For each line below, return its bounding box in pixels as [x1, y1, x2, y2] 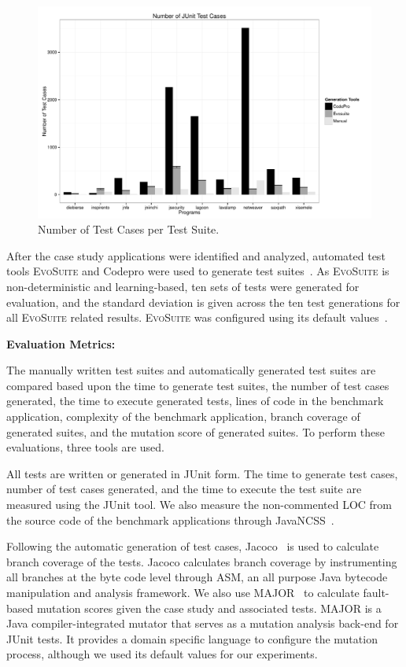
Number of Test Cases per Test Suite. [38, 221, 220, 238]
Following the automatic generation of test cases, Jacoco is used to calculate [6, 538, 379, 555]
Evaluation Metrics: [6, 335, 116, 352]
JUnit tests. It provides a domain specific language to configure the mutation [6, 630, 378, 647]
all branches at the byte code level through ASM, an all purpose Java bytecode [6, 569, 388, 585]
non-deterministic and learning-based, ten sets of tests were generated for [6, 278, 360, 294]
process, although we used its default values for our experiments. [6, 646, 318, 662]
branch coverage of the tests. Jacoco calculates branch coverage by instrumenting [6, 553, 397, 569]
